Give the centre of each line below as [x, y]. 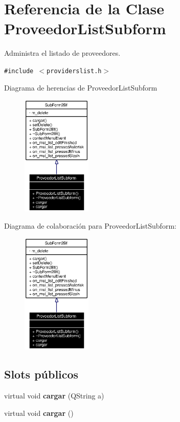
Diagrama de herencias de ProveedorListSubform [81, 87]
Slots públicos [41, 374]
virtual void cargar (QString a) [54, 396]
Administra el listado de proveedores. [62, 53]
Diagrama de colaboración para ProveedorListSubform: [90, 225]
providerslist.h [74, 71]
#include [19, 71]
